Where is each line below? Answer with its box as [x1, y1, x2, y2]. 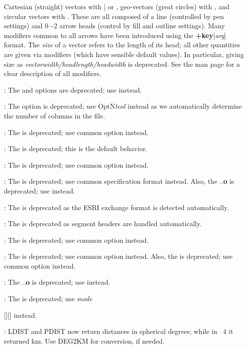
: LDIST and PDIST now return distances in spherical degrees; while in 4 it [4, 326, 233, 336]
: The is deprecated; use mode [4, 293, 92, 304]
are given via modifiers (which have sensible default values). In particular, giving [4, 49, 244, 59]
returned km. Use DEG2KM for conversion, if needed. [4, 335, 165, 346]
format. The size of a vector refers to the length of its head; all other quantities [4, 39, 240, 50]
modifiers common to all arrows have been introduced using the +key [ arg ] [4, 30, 226, 40]
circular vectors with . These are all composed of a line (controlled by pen [4, 11, 224, 21]
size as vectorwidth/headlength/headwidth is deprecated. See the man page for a [4, 58, 240, 69]
